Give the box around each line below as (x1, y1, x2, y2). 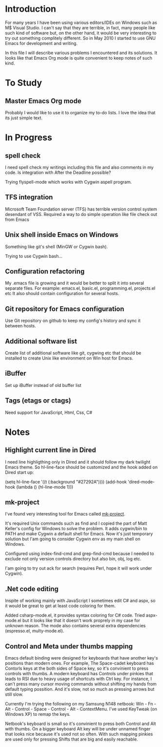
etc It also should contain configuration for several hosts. (5, 291, 119, 297)
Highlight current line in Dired (5, 446, 96, 454)
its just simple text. (5, 115, 43, 121)
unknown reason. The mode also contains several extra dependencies (5, 623, 146, 629)
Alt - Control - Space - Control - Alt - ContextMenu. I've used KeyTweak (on (5, 706, 157, 712)
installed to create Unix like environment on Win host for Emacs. (5, 355, 133, 361)
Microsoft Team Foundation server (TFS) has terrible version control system (5, 206, 157, 212)
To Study (5, 77, 42, 88)
